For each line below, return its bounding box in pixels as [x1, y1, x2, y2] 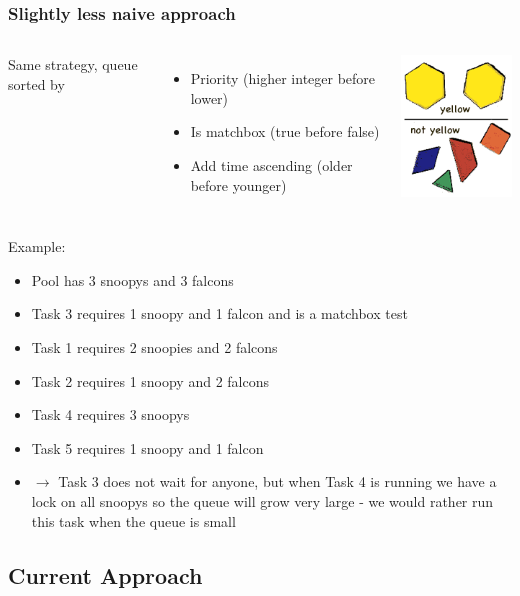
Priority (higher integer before [190, 68, 376, 89]
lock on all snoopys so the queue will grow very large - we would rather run [31, 490, 494, 511]
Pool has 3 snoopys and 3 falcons [31, 269, 234, 290]
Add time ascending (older [190, 155, 353, 175]
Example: [8, 236, 66, 257]
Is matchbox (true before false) [190, 121, 380, 142]
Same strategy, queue [8, 54, 138, 75]
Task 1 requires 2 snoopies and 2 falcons [31, 336, 278, 357]
